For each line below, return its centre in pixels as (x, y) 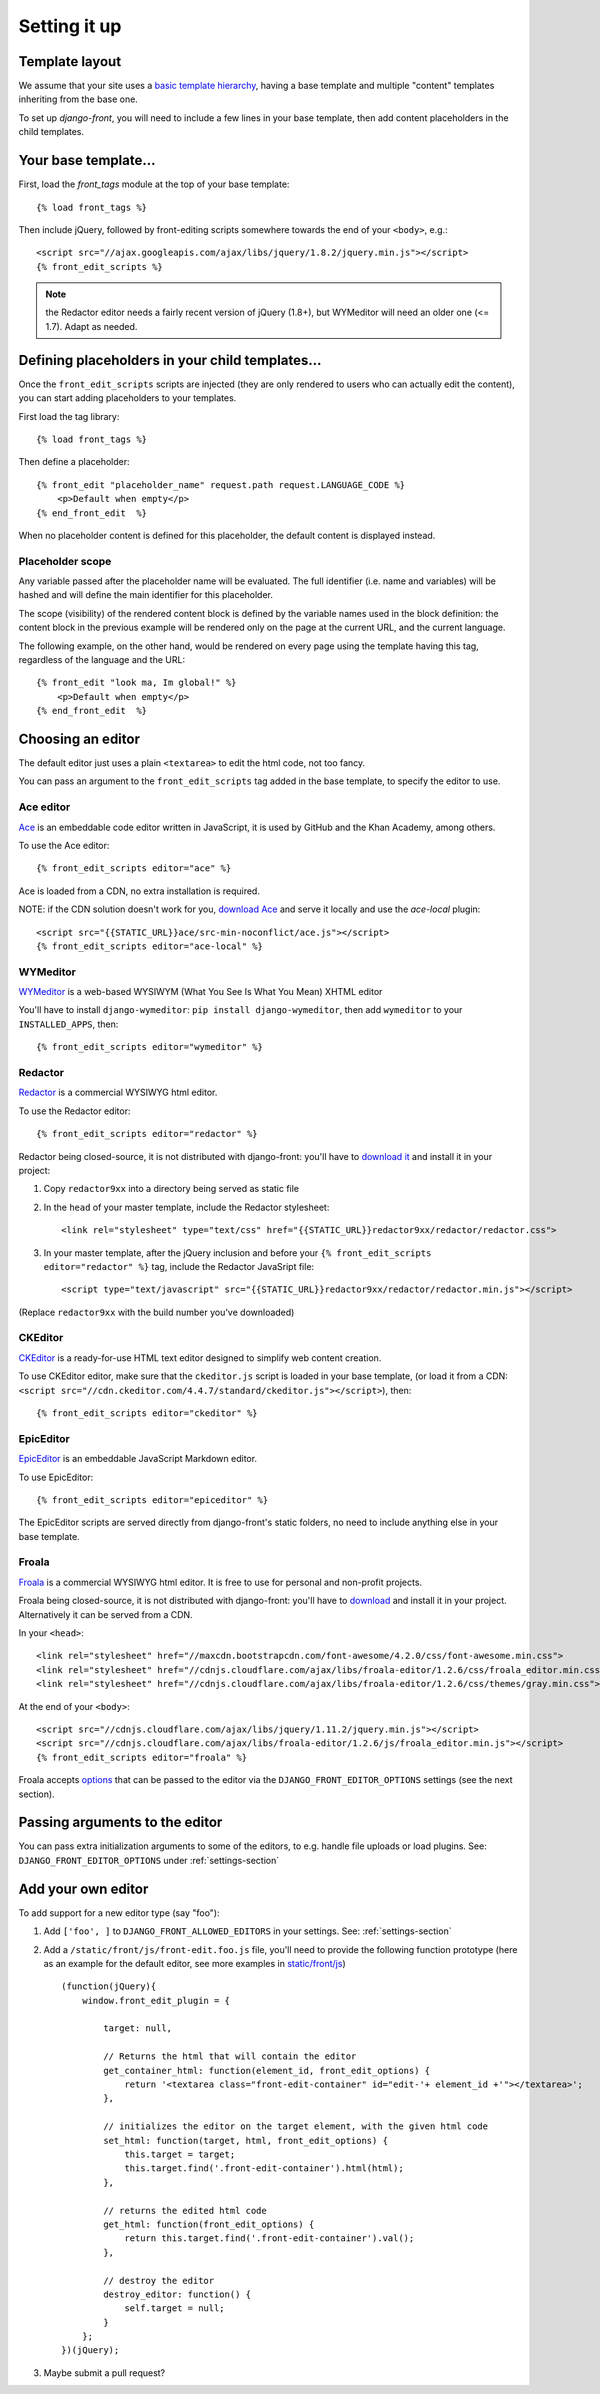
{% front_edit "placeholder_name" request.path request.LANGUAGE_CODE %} (221, 484)
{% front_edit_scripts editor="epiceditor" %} (152, 1499)
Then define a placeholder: (74, 462)
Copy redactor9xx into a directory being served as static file (171, 1189)
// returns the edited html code (185, 2210)
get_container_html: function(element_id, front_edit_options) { (267, 2070)
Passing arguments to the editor (120, 1822)
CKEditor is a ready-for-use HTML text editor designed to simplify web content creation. (200, 1357)
